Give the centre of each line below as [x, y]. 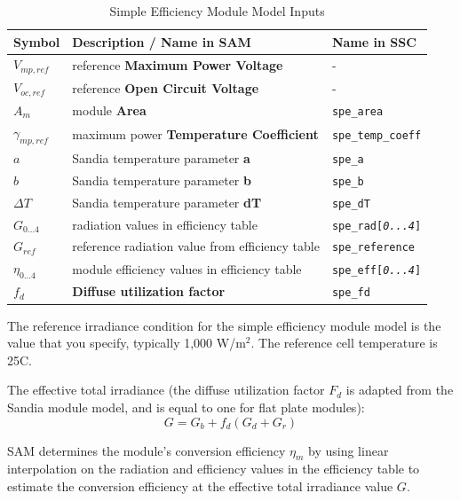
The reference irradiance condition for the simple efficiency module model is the [224, 325]
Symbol [37, 41]
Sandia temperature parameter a [161, 157]
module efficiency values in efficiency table [187, 268]
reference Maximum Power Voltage [178, 64]
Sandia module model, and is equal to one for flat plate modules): [186, 407]
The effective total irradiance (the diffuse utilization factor [166, 390]
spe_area [357, 111]
